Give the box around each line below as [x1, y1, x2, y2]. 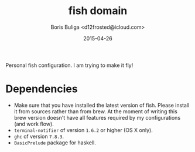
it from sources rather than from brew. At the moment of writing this [13, 107, 178, 115]
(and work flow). [13, 120, 54, 127]
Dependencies [5, 82, 78, 96]
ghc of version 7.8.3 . [13, 133, 64, 140]
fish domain [68, 4, 128, 18]
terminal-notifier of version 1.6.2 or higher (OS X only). [13, 126, 153, 133]
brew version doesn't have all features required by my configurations [13, 114, 181, 121]
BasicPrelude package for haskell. [13, 139, 96, 146]
